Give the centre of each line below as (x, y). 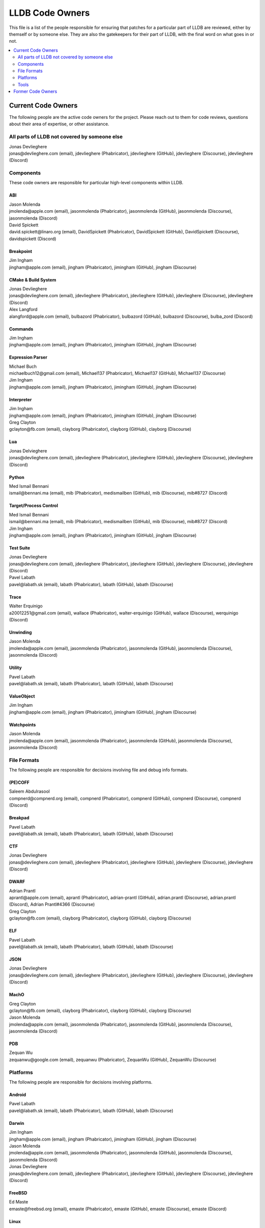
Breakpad (19, 818)
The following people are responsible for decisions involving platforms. (81, 1082)
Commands (21, 329)
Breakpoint (21, 251)
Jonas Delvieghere (28, 451)
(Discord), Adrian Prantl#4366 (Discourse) (52, 904)
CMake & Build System (33, 279)
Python (17, 477)
